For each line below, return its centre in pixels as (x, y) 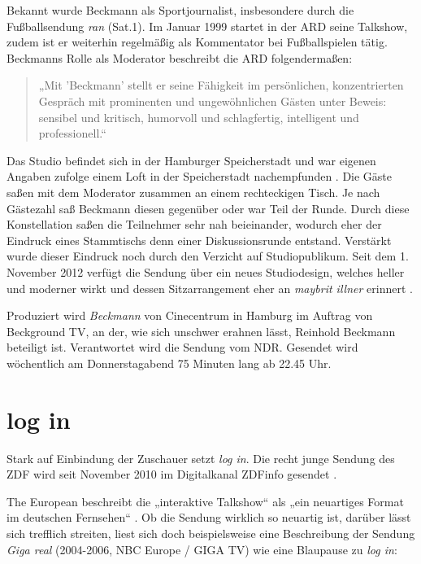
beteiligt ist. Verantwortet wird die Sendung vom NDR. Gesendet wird (182, 347)
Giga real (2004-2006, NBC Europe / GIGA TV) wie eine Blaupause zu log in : (202, 549)
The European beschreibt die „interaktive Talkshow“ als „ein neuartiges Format (205, 501)
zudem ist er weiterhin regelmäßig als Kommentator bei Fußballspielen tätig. (197, 42)
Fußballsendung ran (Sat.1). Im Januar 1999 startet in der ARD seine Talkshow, (207, 26)
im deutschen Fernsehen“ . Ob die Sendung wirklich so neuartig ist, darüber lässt (209, 517)
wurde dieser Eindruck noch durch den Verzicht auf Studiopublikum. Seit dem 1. (208, 256)
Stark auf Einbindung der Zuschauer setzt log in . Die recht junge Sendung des (201, 458)
